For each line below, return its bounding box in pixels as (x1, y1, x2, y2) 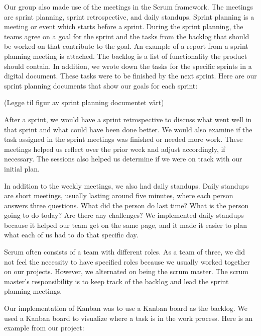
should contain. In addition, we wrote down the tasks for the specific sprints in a (4, 60, 252, 71)
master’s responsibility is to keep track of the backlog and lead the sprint (4, 276, 229, 286)
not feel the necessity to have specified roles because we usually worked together (4, 256, 250, 267)
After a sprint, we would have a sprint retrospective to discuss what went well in (4, 114, 252, 124)
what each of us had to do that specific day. (4, 229, 139, 240)
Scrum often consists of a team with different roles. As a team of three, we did (4, 246, 245, 257)
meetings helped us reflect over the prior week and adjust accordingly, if (4, 143, 225, 154)
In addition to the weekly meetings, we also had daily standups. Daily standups (4, 180, 249, 191)
